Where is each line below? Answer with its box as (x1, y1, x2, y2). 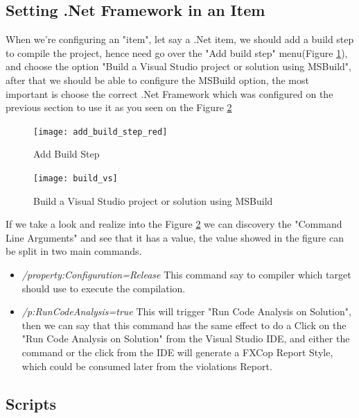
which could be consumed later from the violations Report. (21, 358, 272, 373)
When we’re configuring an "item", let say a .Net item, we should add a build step (6, 32, 354, 47)
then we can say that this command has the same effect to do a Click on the (21, 317, 347, 332)
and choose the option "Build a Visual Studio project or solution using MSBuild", (6, 59, 351, 74)
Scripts (6, 392, 57, 414)
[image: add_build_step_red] (33, 126, 168, 137)
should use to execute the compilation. (21, 281, 186, 295)
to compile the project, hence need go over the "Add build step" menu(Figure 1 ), (6, 45, 348, 60)
